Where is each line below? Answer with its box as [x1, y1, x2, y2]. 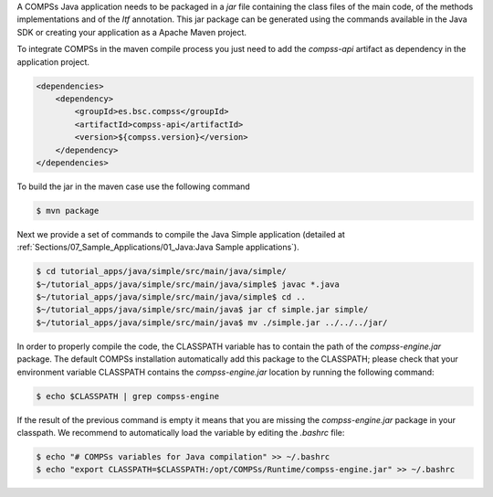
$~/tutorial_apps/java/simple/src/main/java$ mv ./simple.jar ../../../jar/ [36, 317, 388, 328]
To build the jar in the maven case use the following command [16, 181, 250, 192]
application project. [16, 56, 90, 68]
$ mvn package [36, 206, 100, 216]
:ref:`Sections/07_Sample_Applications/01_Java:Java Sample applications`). [16, 242, 300, 253]
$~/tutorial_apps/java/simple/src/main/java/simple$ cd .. [36, 292, 306, 301]
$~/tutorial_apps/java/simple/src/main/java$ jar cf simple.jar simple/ [36, 304, 369, 315]
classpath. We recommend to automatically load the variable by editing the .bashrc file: [16, 427, 345, 438]
